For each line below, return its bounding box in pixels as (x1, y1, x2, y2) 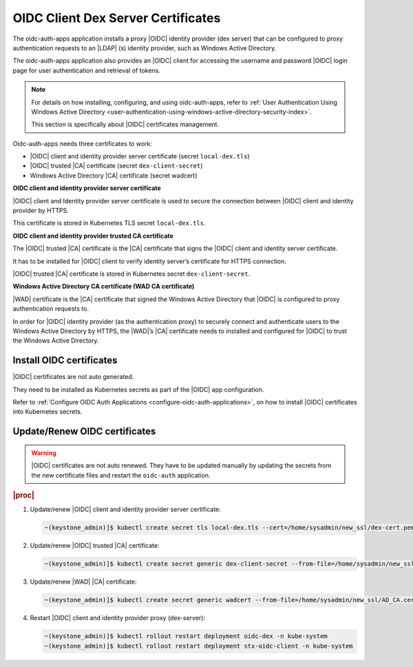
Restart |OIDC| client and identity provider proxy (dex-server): (30, 614, 206, 622)
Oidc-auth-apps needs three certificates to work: (12, 139, 153, 147)
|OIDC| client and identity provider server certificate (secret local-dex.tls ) (30, 152, 251, 161)
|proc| (12, 490, 34, 500)
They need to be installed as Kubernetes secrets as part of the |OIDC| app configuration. (12, 385, 264, 393)
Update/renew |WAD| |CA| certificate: (30, 577, 137, 586)
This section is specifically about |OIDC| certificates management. (31, 121, 220, 129)
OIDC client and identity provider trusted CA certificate (12, 232, 173, 240)
